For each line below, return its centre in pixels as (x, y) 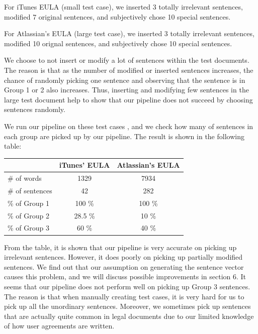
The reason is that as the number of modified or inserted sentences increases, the (129, 70)
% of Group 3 (28, 228)
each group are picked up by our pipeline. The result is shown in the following (124, 136)
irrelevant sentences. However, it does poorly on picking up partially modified (123, 257)
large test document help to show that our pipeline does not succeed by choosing (128, 99)
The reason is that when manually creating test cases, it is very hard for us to (124, 296)
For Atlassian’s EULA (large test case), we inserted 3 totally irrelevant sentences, (129, 33)
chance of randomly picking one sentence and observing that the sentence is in (125, 80)
